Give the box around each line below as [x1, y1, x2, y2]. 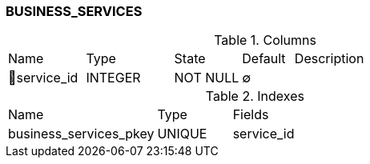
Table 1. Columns [214, 32, 316, 49]
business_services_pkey [8, 126, 155, 142]
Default [242, 50, 286, 67]
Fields [232, 106, 269, 123]
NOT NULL [174, 70, 239, 86]
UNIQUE [157, 126, 207, 142]
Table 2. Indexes [205, 88, 304, 105]
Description [294, 50, 364, 67]
